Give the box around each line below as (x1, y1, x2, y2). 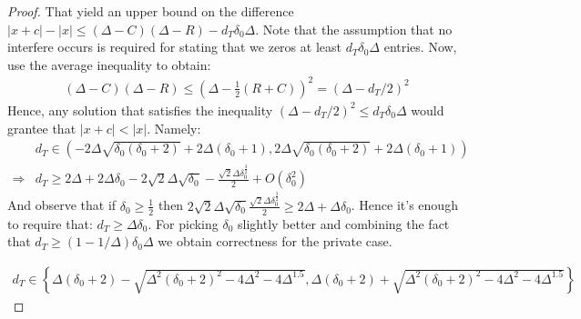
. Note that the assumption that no (255, 19, 453, 38)
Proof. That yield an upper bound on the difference (7, 2, 294, 20)
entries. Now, (383, 37, 457, 56)
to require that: (7, 214, 93, 233)
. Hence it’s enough (351, 195, 458, 214)
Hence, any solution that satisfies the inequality (7, 100, 273, 119)
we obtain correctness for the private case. (158, 232, 392, 251)
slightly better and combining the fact (238, 214, 450, 233)
